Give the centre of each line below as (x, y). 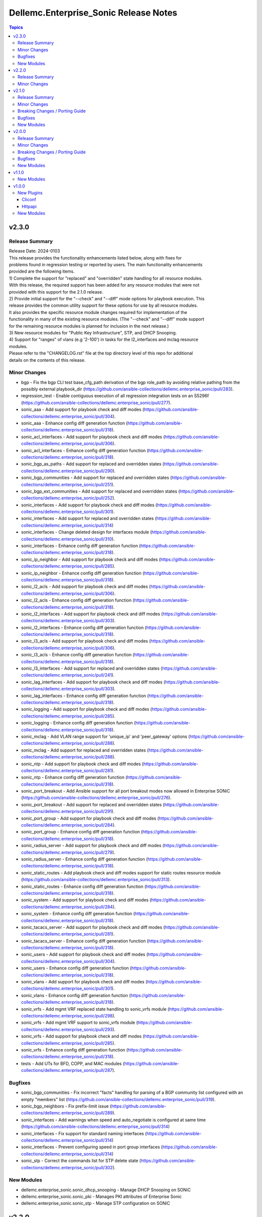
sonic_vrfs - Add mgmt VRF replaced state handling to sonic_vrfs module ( (95, 1009)
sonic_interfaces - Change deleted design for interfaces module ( (87, 532)
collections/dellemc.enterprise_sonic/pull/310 (66, 539)
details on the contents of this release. (47, 360)
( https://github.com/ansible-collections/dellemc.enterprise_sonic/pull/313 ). (96, 880)
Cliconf (29, 200)
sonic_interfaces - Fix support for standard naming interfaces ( (84, 1133)
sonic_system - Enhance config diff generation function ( (78, 914)
